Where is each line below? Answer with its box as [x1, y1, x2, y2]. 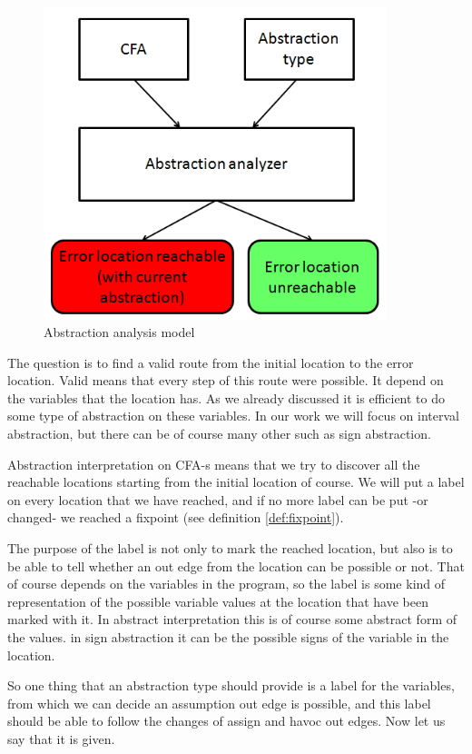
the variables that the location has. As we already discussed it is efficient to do [7, 388, 446, 407]
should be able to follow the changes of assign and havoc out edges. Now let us [7, 711, 446, 730]
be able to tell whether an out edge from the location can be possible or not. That [7, 556, 465, 575]
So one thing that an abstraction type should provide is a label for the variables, [7, 676, 455, 695]
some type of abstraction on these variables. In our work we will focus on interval [7, 406, 459, 425]
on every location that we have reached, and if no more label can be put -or [7, 490, 428, 509]
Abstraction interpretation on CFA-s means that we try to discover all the [7, 454, 420, 473]
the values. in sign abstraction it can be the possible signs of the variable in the [7, 628, 449, 646]
